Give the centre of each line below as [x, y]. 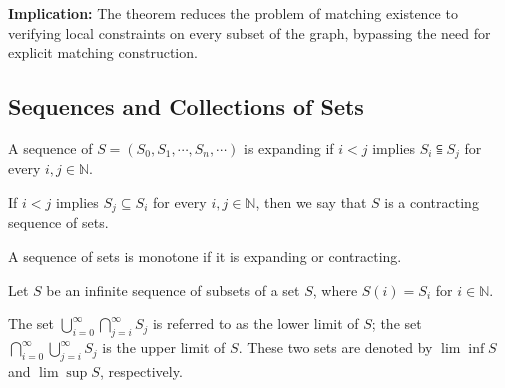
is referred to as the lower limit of [255, 323]
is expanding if [289, 147]
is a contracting [431, 202]
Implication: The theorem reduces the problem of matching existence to [233, 13]
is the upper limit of [164, 347]
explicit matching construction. [103, 52]
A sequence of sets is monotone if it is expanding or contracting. [205, 256]
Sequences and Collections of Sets [186, 106]
